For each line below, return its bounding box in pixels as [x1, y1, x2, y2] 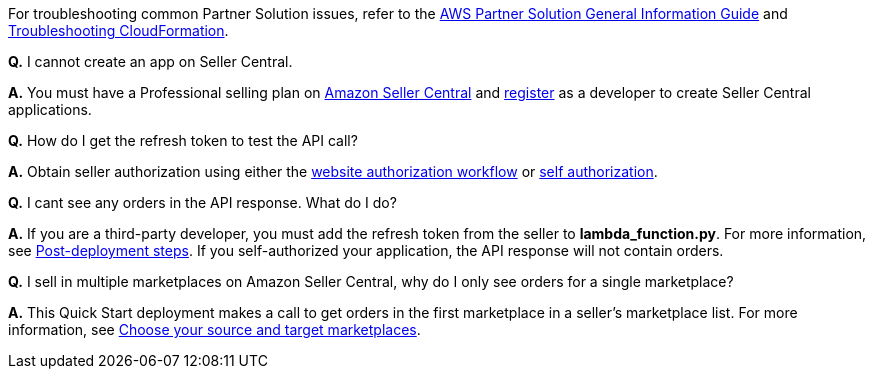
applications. [8, 101, 92, 118]
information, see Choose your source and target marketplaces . [8, 321, 421, 338]
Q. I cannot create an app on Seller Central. [8, 53, 293, 70]
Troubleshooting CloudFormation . [8, 22, 229, 39]
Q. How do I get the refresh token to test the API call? [8, 132, 358, 149]
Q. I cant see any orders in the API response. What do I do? [8, 194, 397, 211]
